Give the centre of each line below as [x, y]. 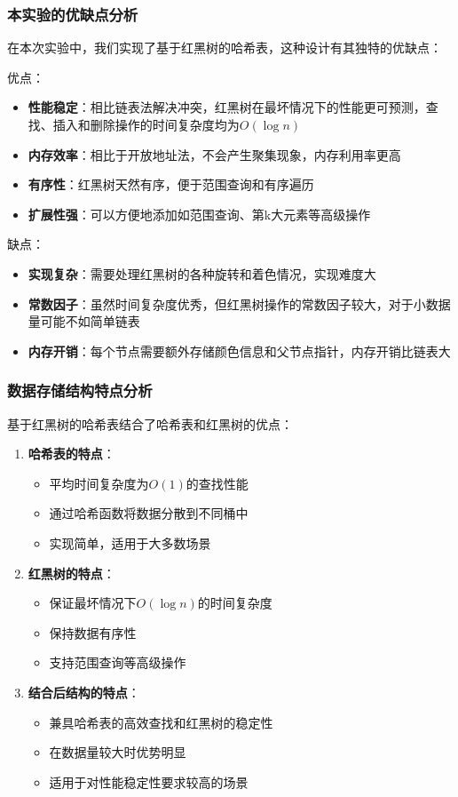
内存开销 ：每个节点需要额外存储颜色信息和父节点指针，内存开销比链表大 [239, 351]
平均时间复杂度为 [99, 483]
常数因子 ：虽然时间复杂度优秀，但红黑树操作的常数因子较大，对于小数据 [239, 303]
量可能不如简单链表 [84, 321]
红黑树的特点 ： [71, 573]
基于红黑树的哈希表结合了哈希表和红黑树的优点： [150, 423]
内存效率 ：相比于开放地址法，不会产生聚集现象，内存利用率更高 [214, 154]
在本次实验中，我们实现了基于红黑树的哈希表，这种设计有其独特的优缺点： [225, 48]
